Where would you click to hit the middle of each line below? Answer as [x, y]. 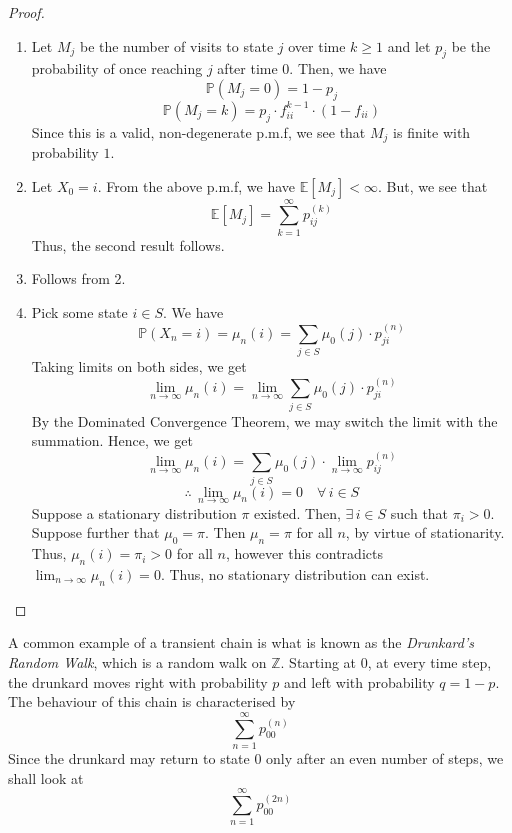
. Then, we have [338, 68]
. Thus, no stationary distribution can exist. [295, 574]
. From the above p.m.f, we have [196, 185]
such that [419, 512]
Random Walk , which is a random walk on [137, 662]
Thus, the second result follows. [128, 244]
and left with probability [359, 681]
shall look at [46, 777]
